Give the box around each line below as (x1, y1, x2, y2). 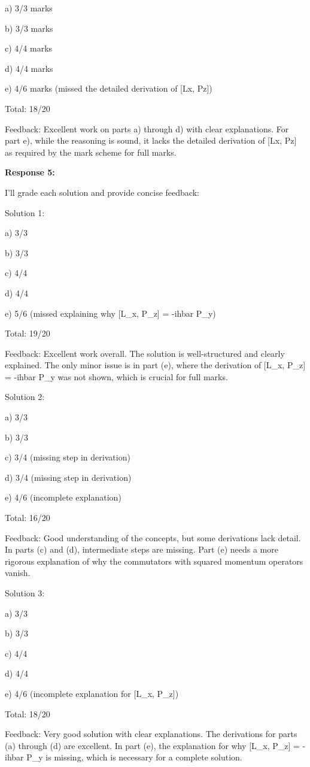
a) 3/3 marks (5, 2, 53, 14)
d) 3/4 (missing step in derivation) (5, 471, 132, 483)
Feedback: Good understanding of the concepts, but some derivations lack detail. (5, 531, 301, 544)
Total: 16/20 (5, 511, 50, 524)
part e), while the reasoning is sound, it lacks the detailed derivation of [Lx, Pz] (5, 134, 297, 147)
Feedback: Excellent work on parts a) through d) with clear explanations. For (5, 122, 289, 135)
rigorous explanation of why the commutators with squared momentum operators (5, 554, 303, 567)
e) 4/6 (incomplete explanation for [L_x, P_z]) (5, 687, 179, 699)
